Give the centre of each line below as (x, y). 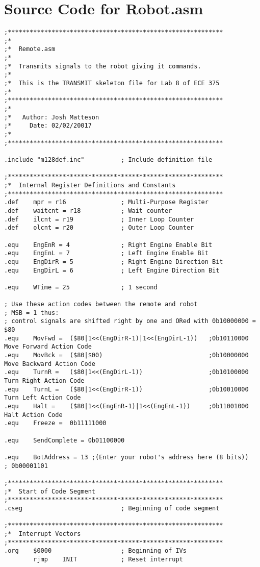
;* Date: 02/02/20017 (48, 126)
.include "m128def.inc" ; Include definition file (108, 159)
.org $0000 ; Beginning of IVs (95, 551)
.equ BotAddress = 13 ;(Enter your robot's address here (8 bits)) (126, 457)
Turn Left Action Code (43, 398)
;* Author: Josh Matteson (52, 117)
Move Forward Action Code (48, 347)
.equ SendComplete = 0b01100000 (64, 440)
